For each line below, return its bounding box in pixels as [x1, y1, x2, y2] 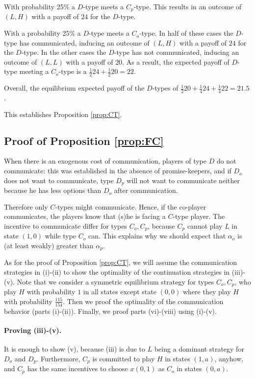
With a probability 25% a [4, 28, 81, 38]
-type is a [58, 66, 87, 76]
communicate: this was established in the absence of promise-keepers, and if [4, 165, 231, 176]
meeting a [19, 66, 49, 76]
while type [45, 231, 76, 241]
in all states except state [83, 286, 156, 297]
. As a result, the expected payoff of [122, 56, 229, 67]
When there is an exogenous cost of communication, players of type [4, 156, 206, 166]
